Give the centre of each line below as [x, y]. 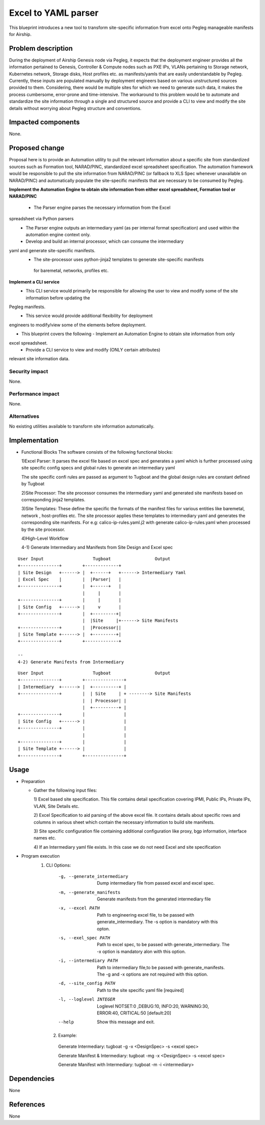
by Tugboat [33, 484]
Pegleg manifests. [27, 307]
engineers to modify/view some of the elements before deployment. [78, 325]
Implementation [34, 440]
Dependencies [32, 1079]
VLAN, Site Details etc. [56, 806]
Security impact [29, 372]
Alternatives [24, 416]
